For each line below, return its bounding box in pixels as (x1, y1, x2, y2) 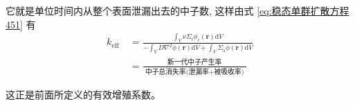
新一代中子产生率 (167, 59, 222, 67)
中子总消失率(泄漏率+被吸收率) (145, 68, 244, 76)
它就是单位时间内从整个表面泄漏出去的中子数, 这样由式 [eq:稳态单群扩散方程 (6, 3, 349, 17)
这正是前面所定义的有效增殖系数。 (6, 87, 161, 101)
